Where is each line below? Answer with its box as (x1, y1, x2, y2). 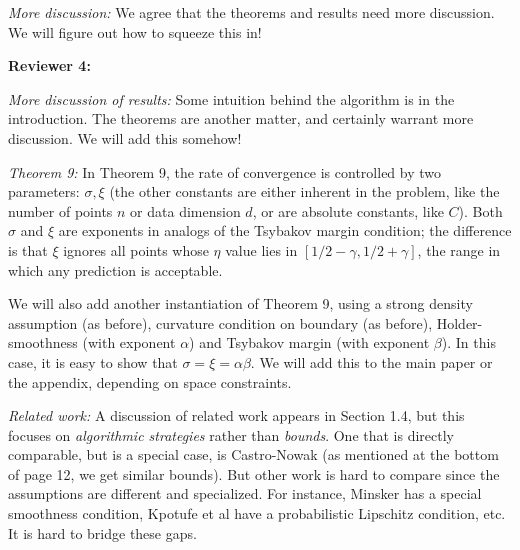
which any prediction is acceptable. (8, 259, 223, 280)
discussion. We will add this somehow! (8, 127, 242, 148)
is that (8, 239, 48, 260)
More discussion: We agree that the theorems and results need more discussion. (8, 2, 495, 22)
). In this (441, 332, 496, 353)
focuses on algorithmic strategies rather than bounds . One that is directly (8, 424, 455, 445)
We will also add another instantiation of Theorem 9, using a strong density (8, 293, 473, 314)
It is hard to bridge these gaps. (8, 522, 197, 543)
